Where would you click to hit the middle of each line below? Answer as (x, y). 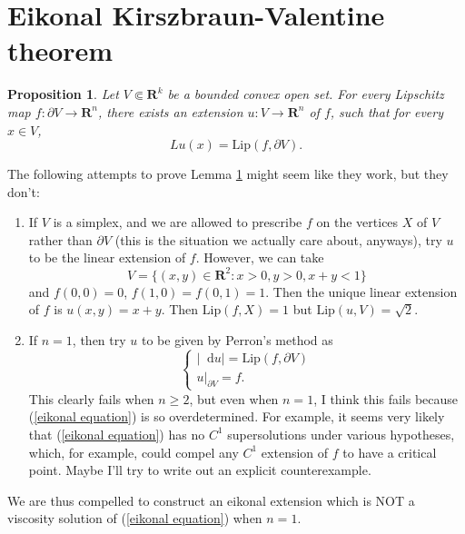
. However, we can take (260, 257)
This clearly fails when (91, 398)
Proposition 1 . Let (63, 94)
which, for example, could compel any (134, 452)
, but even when (234, 398)
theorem (60, 50)
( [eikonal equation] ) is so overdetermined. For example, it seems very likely (237, 416)
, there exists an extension (171, 111)
